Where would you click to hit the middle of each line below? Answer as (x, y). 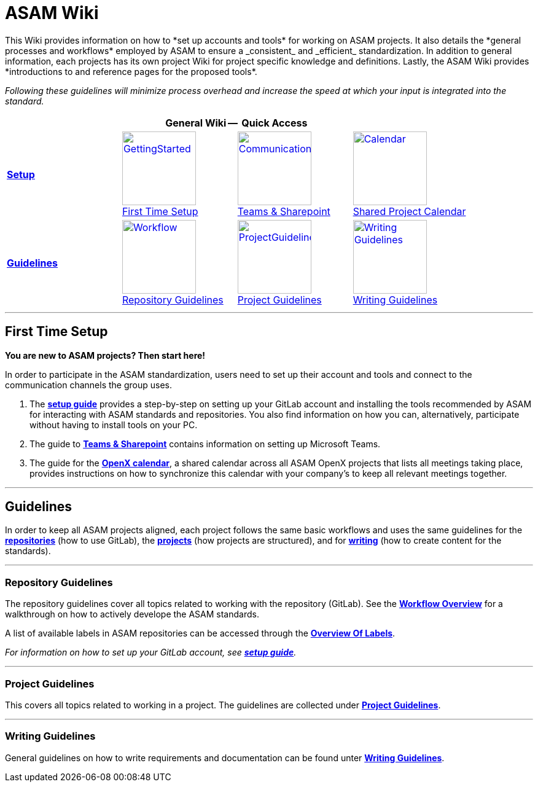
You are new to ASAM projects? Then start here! (105, 355)
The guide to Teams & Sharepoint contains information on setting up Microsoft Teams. (205, 444)
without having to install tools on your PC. (114, 425)
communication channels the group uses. (89, 385)
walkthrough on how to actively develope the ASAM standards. (132, 614)
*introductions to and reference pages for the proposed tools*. (131, 71)
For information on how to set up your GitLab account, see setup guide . (151, 652)
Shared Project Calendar (409, 211)
